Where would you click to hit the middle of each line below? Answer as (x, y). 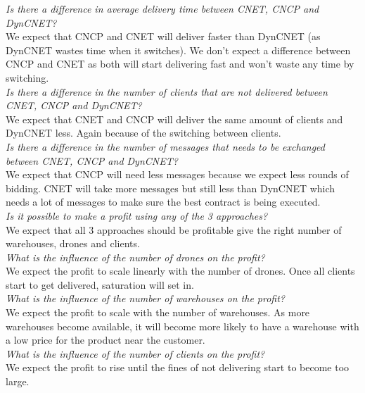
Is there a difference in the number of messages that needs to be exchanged (165, 146)
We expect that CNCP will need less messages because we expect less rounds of (177, 174)
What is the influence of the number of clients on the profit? (135, 353)
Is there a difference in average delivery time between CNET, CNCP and (162, 8)
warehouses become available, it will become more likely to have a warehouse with (182, 326)
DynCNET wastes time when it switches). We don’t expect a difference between (178, 50)
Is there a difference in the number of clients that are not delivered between (167, 91)
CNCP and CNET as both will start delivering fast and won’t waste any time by (180, 64)
